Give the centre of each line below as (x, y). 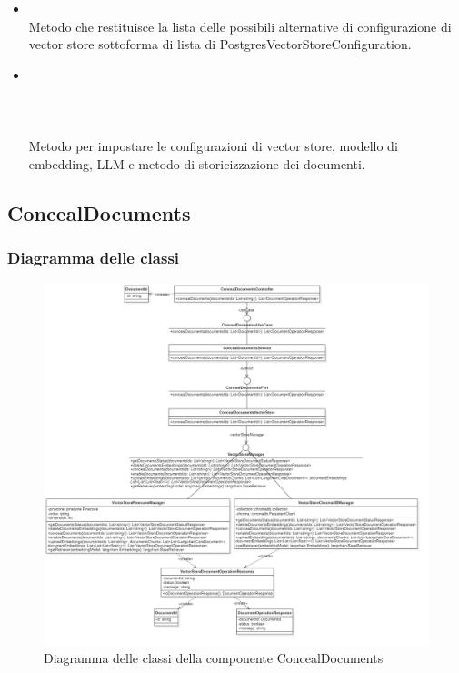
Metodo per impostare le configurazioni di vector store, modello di (213, 146)
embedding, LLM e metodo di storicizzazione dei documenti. (197, 163)
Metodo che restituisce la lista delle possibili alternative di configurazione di (240, 26)
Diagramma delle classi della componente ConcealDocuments (214, 658)
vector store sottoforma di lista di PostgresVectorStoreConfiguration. (220, 44)
